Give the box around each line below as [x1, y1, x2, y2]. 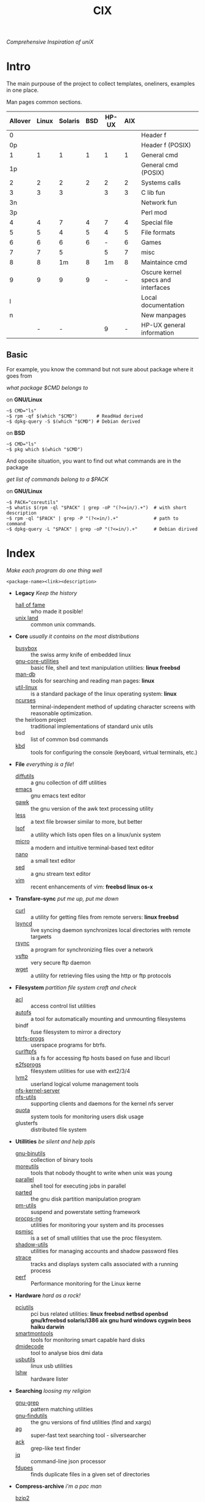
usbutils [15, 1356, 35, 1363]
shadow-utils [15, 1240, 48, 1248]
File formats [141, 228, 176, 237]
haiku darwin [30, 1323, 65, 1330]
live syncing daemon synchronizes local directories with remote [30, 926, 191, 933]
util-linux [15, 683, 38, 691]
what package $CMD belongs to [6, 384, 88, 391]
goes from [6, 372, 32, 379]
